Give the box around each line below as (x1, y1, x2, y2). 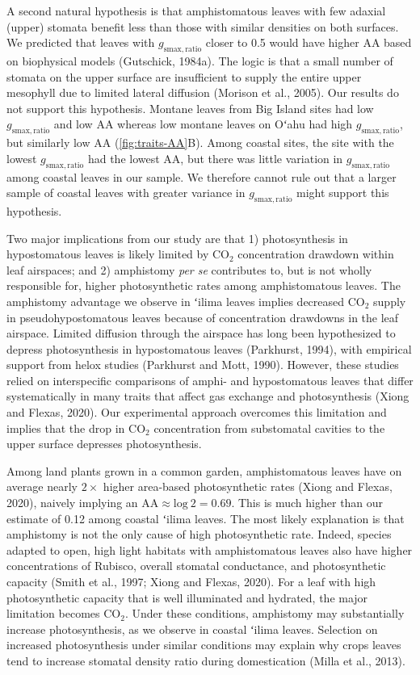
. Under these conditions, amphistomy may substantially (124, 605, 405, 622)
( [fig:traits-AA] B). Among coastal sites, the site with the (114, 134, 394, 151)
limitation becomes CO (6, 605, 121, 622)
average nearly (6, 478, 78, 495)
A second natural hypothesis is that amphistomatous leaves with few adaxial (6, 2, 386, 19)
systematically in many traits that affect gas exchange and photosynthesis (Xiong (6, 388, 409, 405)
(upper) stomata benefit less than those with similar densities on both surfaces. (6, 18, 399, 35)
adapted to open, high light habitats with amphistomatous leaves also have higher (6, 541, 413, 558)
